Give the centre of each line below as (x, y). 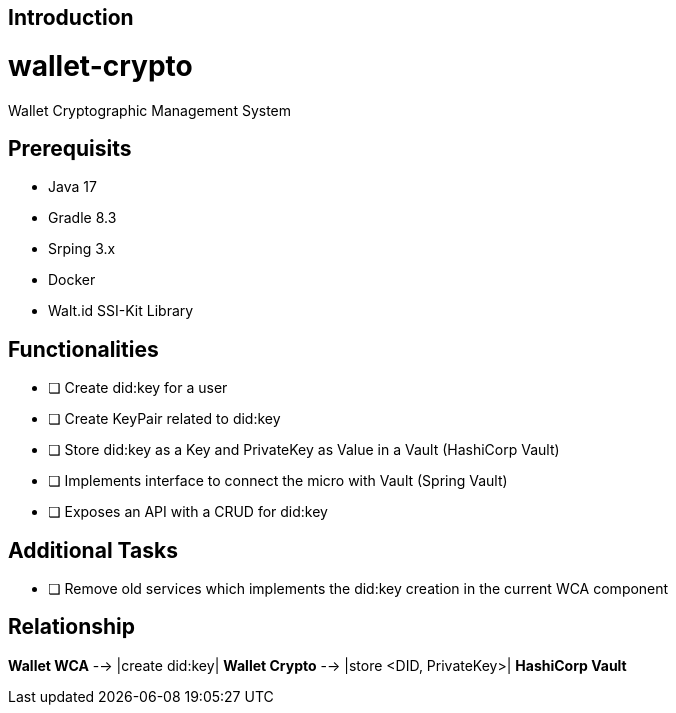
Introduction (71, 17)
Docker (72, 280)
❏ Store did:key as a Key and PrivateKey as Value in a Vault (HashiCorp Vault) (304, 450)
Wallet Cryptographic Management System (150, 110)
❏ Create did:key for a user (138, 388)
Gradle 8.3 (82, 218)
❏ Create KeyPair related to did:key (164, 419)
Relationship (72, 627)
